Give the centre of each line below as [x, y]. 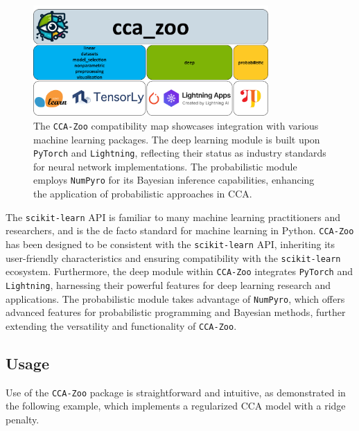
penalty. [23, 419]
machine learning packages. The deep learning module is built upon [177, 139]
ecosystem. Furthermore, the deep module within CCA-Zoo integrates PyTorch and [179, 271]
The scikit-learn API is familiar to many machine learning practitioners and [173, 217]
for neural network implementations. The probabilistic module [165, 166]
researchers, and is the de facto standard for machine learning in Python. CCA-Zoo [180, 230]
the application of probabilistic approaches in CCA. [143, 194]
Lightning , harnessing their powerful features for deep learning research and [168, 284]
